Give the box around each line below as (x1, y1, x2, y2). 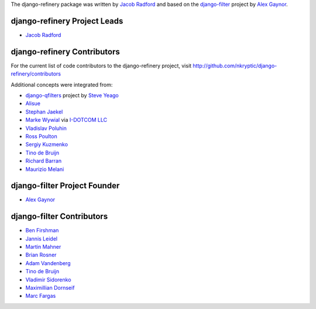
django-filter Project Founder (11, 181, 120, 191)
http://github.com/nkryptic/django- (193, 62, 277, 69)
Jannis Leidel (25, 235, 58, 242)
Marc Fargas (25, 293, 56, 300)
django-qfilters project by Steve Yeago (25, 91, 119, 99)
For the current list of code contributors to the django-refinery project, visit (11, 62, 192, 69)
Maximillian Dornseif (25, 284, 75, 291)
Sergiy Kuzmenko (25, 141, 68, 148)
